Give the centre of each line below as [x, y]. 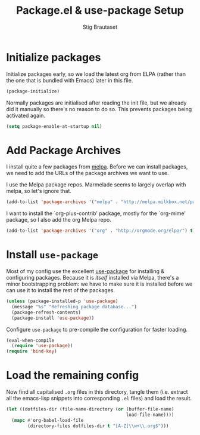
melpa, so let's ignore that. [39, 191]
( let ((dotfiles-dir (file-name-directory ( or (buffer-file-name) [90, 409]
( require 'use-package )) [42, 346]
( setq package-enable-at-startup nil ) [54, 126]
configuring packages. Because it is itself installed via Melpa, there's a [93, 278]
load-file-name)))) [150, 415]
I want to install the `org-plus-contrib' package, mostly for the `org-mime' [96, 213]
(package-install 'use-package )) [53, 318]
